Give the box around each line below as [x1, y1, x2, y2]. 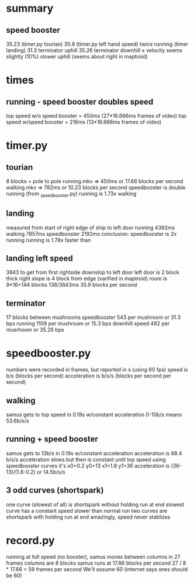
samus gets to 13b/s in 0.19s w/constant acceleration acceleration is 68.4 [6, 449, 182, 456]
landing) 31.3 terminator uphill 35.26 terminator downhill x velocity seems [6, 47, 183, 54]
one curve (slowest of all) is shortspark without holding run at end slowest [6, 501, 185, 508]
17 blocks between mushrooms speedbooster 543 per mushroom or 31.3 [6, 314, 181, 321]
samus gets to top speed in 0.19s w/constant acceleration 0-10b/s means [6, 411, 182, 418]
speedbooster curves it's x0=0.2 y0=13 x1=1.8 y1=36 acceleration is [6, 462, 170, 469]
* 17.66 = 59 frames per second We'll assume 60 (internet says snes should [6, 565, 188, 572]
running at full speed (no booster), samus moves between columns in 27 [6, 553, 181, 560]
